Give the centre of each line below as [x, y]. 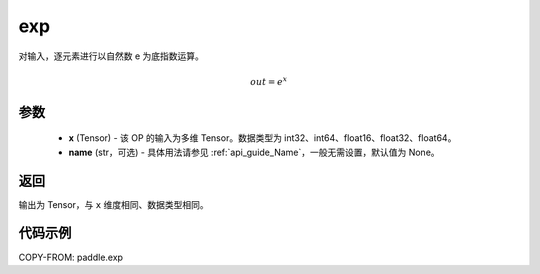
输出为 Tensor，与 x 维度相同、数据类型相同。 [113, 204]
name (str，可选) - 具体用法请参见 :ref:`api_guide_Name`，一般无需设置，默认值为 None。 [254, 152]
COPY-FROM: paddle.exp [71, 257]
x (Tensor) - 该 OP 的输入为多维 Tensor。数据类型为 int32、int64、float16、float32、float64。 [262, 138]
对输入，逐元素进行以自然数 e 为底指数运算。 [111, 56]
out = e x [269, 81]
